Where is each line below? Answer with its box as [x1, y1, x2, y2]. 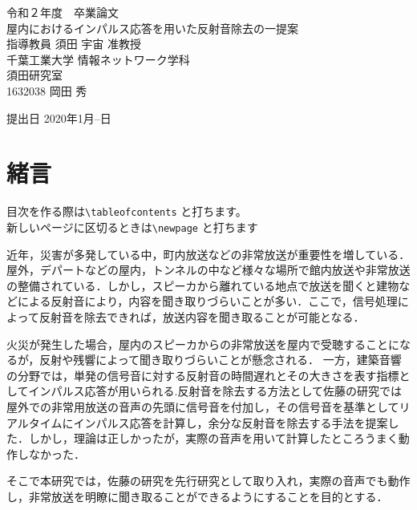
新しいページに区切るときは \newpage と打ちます [6, 218, 258, 235]
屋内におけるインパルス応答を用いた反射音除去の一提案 [6, 19, 298, 36]
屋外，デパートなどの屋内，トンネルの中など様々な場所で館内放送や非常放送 [6, 261, 411, 278]
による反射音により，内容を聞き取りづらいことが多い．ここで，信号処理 [17, 293, 398, 310]
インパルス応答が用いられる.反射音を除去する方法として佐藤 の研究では [28, 382, 403, 399]
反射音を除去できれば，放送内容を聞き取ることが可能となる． [38, 308, 365, 325]
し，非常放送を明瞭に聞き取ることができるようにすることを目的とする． [6, 488, 388, 504]
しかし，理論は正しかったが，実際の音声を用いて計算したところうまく [28, 430, 399, 447]
